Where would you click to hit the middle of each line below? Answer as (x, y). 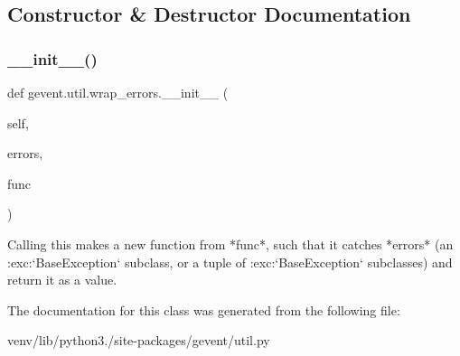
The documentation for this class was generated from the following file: (204, 309)
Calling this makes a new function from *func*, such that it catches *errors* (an (230, 244)
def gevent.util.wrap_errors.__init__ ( (118, 92)
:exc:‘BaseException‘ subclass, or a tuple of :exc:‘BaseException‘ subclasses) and (230, 262)
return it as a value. (62, 280)
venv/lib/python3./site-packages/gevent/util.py (139, 340)
